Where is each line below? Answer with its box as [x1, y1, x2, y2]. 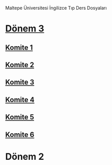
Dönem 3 [5, 23, 44, 34]
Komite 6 [5, 130, 35, 139]
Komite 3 [5, 78, 35, 87]
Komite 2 [5, 60, 35, 69]
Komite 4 [5, 95, 35, 104]
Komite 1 [5, 43, 33, 52]
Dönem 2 [5, 151, 44, 162]
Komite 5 [5, 113, 35, 121]
